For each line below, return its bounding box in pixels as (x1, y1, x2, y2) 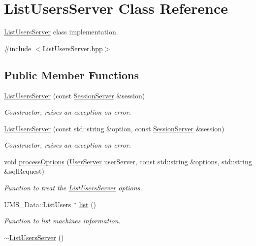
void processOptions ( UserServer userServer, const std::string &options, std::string (4, 156, 252, 166)
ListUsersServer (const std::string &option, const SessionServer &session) (4, 123, 224, 133)
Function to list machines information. (4, 215, 121, 226)
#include (4, 43, 32, 53)
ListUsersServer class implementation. (4, 27, 118, 37)
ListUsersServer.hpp (42, 43, 103, 53)
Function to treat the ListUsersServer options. (4, 183, 142, 193)
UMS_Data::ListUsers (4, 199, 71, 209)
